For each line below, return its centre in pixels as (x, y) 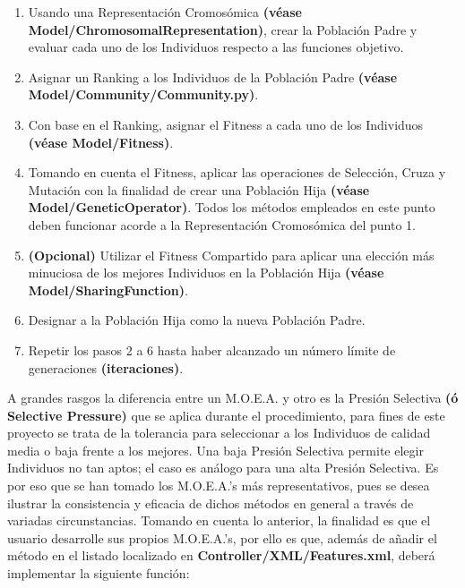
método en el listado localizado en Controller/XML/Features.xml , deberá (221, 555)
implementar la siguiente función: (99, 573)
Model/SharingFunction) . (108, 290)
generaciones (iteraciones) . (106, 367)
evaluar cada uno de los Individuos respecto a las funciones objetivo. (216, 47)
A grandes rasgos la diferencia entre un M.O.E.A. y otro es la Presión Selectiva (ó (233, 398)
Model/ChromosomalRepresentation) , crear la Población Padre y (223, 29)
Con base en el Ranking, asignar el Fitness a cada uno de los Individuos (226, 124)
